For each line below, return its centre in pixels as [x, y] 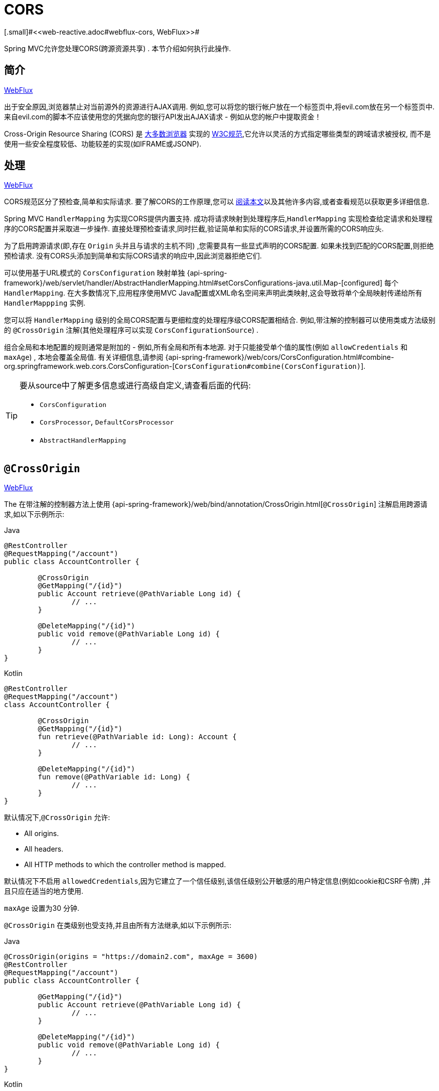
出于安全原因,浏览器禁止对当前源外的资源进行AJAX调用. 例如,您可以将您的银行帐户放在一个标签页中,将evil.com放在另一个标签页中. [219, 106]
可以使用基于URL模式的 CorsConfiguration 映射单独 [95, 273]
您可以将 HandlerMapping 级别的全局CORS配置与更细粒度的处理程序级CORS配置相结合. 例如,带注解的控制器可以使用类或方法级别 [220, 320]
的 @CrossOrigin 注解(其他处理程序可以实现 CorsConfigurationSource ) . [131, 330]
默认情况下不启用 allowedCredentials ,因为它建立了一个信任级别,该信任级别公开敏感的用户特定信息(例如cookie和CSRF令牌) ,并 [217, 881]
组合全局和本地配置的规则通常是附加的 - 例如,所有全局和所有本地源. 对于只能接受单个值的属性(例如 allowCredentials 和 [206, 347]
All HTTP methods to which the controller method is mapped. [125, 865]
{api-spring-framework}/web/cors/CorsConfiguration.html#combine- [280, 357]
